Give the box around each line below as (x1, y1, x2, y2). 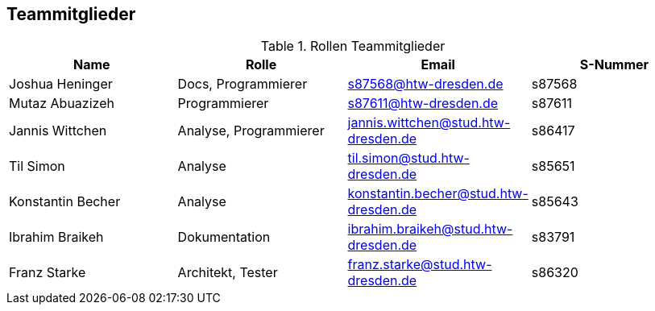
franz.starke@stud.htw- (347, 256, 492, 273)
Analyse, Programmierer (177, 122, 325, 139)
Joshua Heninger (9, 76, 113, 93)
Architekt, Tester (177, 264, 278, 281)
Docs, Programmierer (177, 76, 308, 93)
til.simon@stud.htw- (347, 150, 470, 167)
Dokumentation (177, 229, 271, 246)
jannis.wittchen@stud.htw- (347, 114, 511, 131)
